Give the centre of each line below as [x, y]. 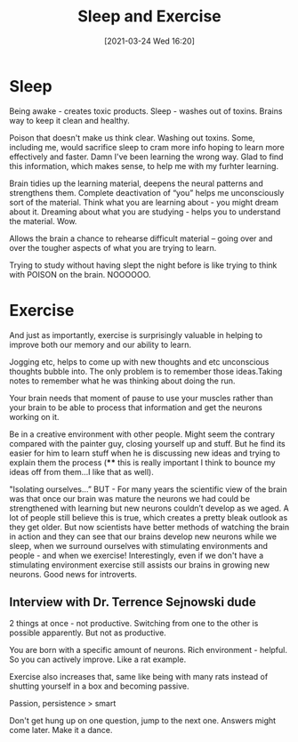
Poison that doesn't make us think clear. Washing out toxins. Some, [132, 137]
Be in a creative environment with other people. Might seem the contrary [142, 434]
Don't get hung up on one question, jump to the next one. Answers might [143, 721]
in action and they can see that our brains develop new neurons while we [143, 536]
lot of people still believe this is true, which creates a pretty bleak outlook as [149, 517]
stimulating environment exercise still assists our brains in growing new [140, 565]
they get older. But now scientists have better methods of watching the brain [149, 527]
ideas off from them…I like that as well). [81, 472]
